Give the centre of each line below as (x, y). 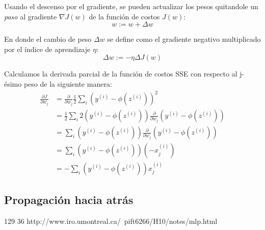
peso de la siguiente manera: (68, 83)
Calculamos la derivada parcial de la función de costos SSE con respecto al (121, 74)
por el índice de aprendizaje (47, 49)
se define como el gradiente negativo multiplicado (184, 39)
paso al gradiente (31, 16)
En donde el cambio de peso (48, 39)
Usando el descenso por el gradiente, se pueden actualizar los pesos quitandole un (131, 6)
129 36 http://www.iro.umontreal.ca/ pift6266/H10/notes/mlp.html (111, 221)
